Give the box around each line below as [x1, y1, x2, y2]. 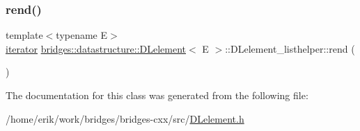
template [6, 28, 43, 42]
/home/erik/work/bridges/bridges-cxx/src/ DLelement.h [6, 111, 244, 125]
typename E [56, 28, 108, 42]
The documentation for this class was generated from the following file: [6, 88, 308, 102]
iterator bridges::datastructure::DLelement [6, 41, 187, 55]
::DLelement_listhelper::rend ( [225, 41, 355, 55]
